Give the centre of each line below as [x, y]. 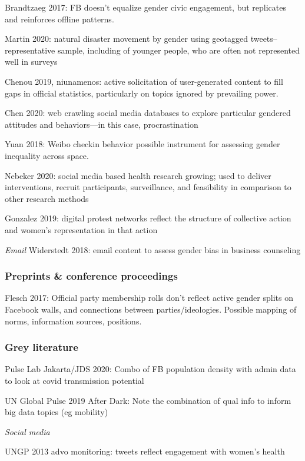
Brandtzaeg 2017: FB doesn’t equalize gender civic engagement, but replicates [145, 7]
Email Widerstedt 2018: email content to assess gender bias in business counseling [153, 249]
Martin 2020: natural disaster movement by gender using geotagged [126, 39]
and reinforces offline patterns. [59, 19]
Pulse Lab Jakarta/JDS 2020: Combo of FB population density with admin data [150, 369]
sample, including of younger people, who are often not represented [178, 50]
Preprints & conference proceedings [91, 276]
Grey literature [42, 347]
